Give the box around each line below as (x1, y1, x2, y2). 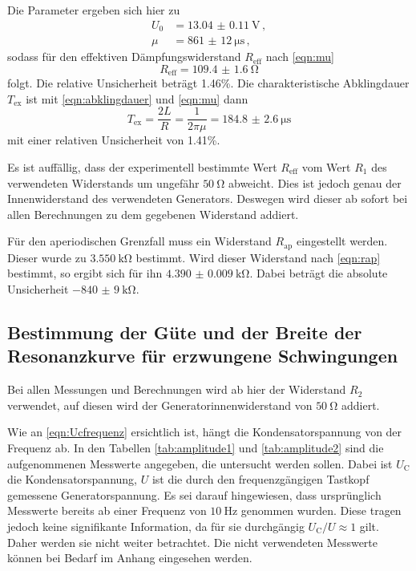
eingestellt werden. (296, 233, 388, 249)
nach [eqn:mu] (265, 48, 334, 65)
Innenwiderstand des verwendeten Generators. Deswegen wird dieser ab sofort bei (7, 190, 408, 207)
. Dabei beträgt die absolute (249, 265, 388, 281)
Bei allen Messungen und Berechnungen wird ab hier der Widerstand (7, 381, 346, 398)
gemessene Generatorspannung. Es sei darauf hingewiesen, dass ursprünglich (7, 486, 382, 503)
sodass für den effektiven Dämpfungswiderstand (7, 48, 241, 65)
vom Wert (301, 159, 351, 175)
